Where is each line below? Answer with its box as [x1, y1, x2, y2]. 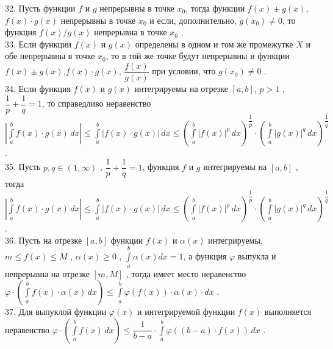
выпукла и [237, 250, 276, 263]
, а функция [183, 250, 227, 263]
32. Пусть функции [5, 2, 76, 14]
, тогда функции [185, 2, 245, 14]
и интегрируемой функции [137, 305, 235, 318]
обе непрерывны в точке [5, 49, 95, 62]
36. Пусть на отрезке [5, 233, 82, 246]
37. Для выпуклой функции [5, 305, 107, 318]
